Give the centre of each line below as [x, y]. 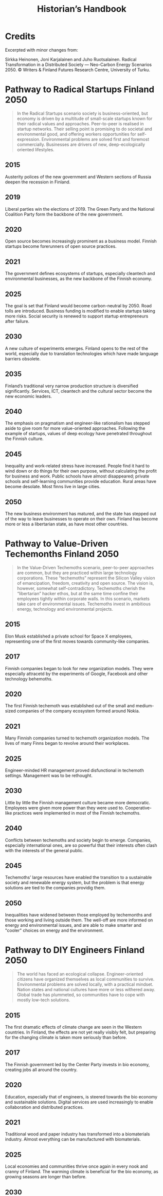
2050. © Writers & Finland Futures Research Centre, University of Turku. [78, 70]
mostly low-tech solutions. [44, 1000]
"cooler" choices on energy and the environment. [54, 931]
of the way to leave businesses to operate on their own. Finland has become [81, 519]
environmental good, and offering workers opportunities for [76, 134]
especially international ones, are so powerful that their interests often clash [81, 845]
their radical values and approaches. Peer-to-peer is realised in [80, 123]
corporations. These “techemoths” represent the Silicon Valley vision [86, 578]
